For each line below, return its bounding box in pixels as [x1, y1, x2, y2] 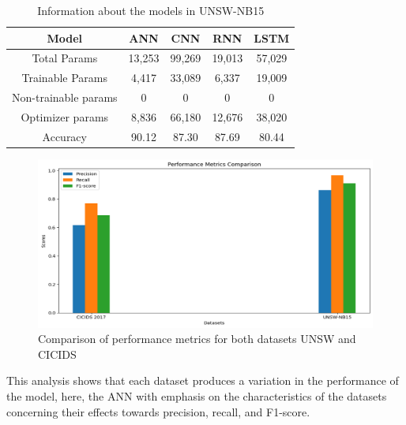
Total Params [32, 50, 98, 66]
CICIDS [38, 345, 77, 362]
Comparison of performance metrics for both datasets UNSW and [38, 330, 356, 347]
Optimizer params [21, 108, 109, 125]
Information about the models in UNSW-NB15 [37, 2, 265, 18]
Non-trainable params [12, 89, 118, 106]
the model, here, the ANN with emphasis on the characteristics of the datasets [6, 387, 387, 404]
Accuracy [42, 128, 87, 144]
